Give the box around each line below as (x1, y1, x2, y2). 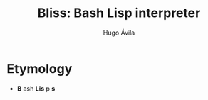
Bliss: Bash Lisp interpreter (37, 5, 201, 21)
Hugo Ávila (103, 28, 135, 37)
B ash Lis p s (16, 84, 56, 93)
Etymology (6, 60, 73, 77)
